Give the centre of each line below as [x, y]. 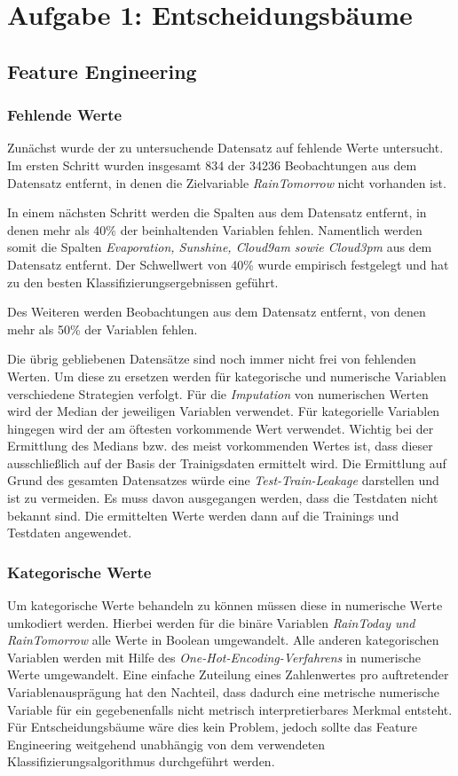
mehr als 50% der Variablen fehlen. [103, 329]
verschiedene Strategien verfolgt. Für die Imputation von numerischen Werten [218, 393]
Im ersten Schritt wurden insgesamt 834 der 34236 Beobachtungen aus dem [212, 165]
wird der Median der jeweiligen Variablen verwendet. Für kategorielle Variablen [224, 411]
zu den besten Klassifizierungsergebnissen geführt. [143, 282]
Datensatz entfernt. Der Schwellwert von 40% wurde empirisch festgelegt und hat [228, 264]
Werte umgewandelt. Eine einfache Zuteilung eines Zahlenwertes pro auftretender [228, 674]
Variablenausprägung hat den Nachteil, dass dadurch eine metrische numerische [224, 692]
